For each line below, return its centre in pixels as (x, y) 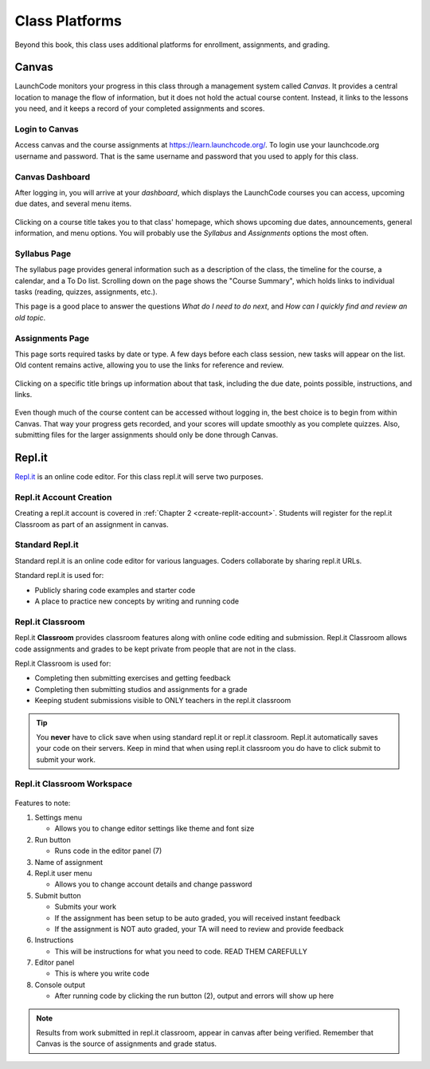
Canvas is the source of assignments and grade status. (127, 1043)
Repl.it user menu (63, 873)
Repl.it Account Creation (63, 497)
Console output (60, 985)
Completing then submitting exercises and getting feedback (133, 678)
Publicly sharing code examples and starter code (115, 590)
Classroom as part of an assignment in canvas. (92, 524)
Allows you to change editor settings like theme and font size (154, 828)
